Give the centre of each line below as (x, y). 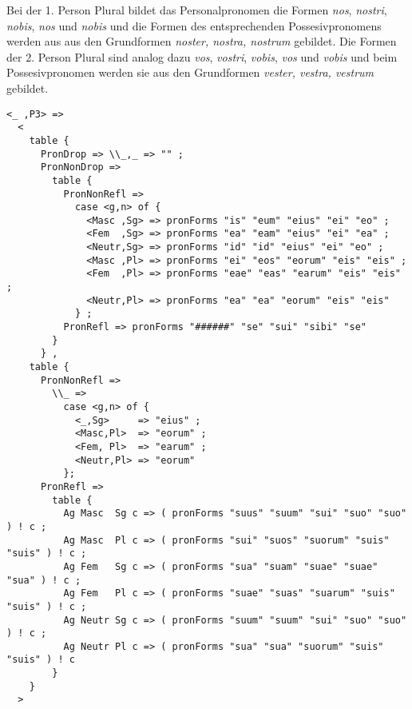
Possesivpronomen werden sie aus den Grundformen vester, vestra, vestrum (190, 72)
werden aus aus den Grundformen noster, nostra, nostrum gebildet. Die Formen (202, 41)
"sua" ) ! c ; (44, 580)
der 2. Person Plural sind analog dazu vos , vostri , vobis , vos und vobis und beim (202, 56)
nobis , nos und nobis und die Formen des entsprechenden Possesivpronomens (194, 25)
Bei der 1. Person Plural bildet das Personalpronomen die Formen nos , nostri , (197, 10)
